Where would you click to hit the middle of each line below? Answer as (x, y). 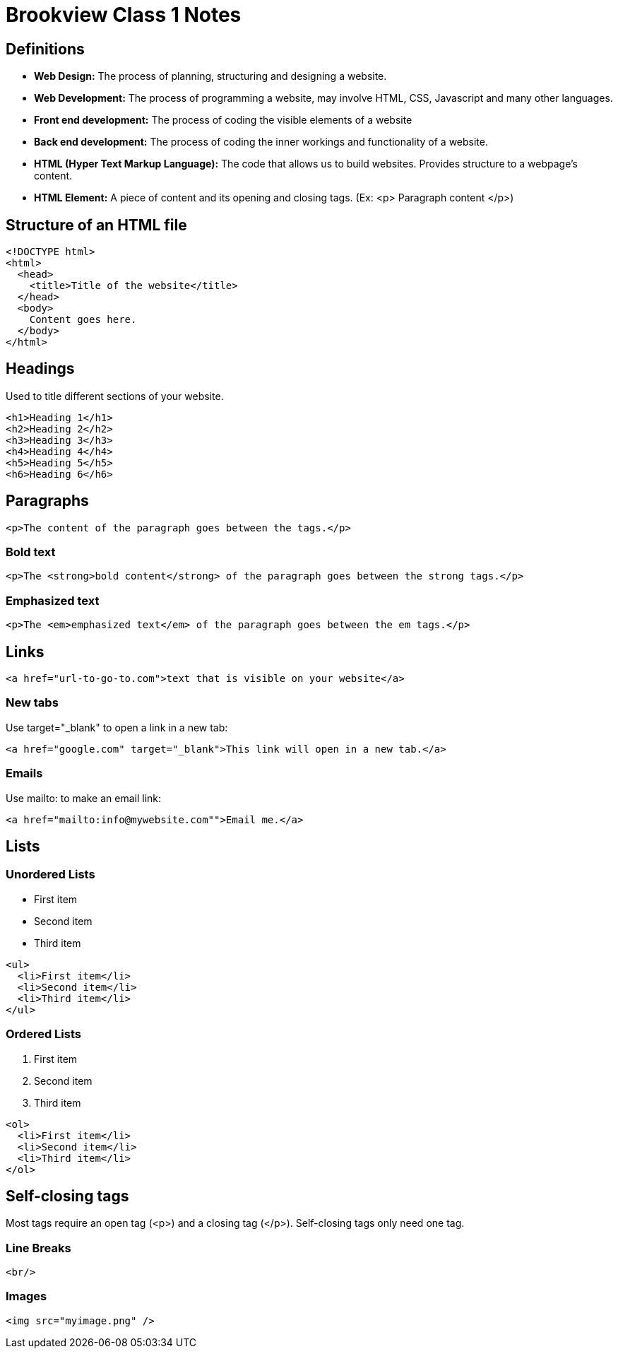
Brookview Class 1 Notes (124, 15)
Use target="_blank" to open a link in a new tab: (117, 727)
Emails (24, 773)
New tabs (32, 703)
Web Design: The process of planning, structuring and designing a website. (210, 76)
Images (26, 1296)
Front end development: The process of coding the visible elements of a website (223, 120)
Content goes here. (83, 320)
